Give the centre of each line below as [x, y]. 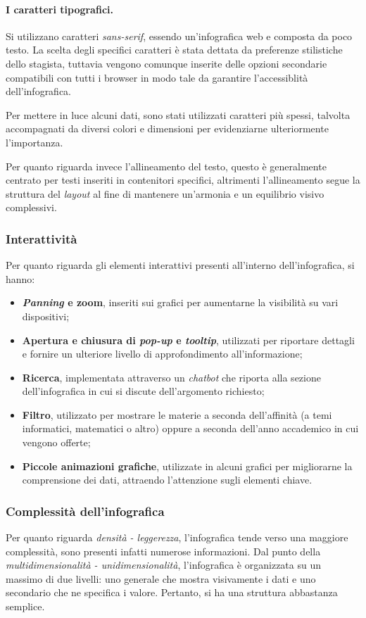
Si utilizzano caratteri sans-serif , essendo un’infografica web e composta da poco [179, 36]
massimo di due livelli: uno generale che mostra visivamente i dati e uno [161, 578]
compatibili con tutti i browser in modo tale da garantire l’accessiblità [157, 77]
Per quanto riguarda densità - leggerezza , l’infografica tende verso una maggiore [177, 537]
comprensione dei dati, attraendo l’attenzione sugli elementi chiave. [167, 480]
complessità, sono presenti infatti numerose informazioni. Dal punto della [163, 551]
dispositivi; [46, 316]
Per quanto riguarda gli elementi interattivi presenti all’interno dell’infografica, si [180, 265]
